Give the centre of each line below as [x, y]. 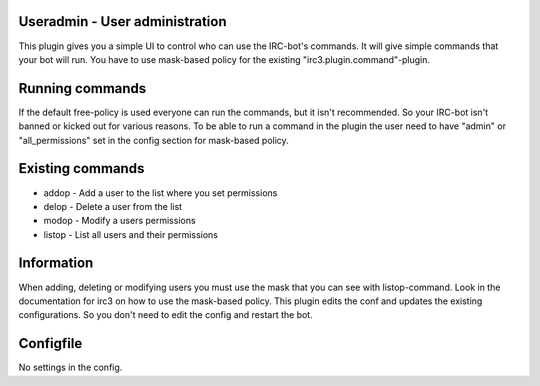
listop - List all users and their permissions [131, 234]
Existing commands [81, 168]
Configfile [50, 343]
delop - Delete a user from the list [113, 206]
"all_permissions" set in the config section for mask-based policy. [153, 140]
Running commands [82, 88]
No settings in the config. [70, 367]
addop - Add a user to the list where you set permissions [160, 192]
